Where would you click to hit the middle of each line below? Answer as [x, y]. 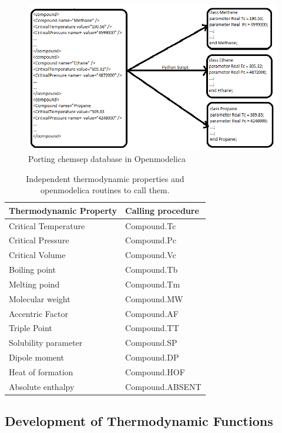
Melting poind [34, 284]
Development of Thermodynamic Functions [139, 421]
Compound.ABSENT [163, 386]
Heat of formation [41, 371]
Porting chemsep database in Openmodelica [107, 158]
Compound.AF [152, 313]
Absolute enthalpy [42, 386]
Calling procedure [162, 210]
